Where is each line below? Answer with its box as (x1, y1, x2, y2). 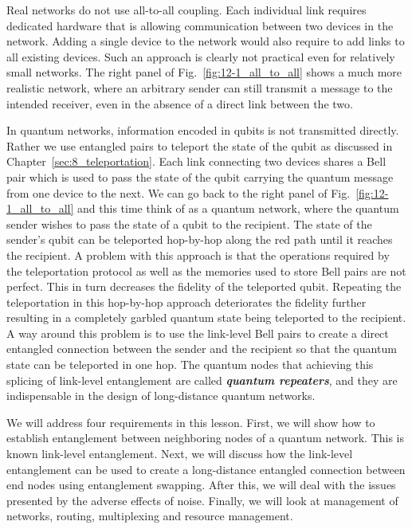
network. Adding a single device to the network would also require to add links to (6, 33, 405, 49)
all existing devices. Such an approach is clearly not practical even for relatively (6, 48, 395, 65)
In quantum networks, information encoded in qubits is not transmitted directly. (6, 122, 399, 139)
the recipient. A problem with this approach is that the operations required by (6, 246, 390, 263)
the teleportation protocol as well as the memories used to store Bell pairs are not (6, 262, 406, 279)
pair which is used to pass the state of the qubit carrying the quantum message (6, 168, 394, 185)
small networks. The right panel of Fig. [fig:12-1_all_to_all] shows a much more (6, 64, 402, 80)
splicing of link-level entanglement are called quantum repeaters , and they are (6, 371, 398, 388)
